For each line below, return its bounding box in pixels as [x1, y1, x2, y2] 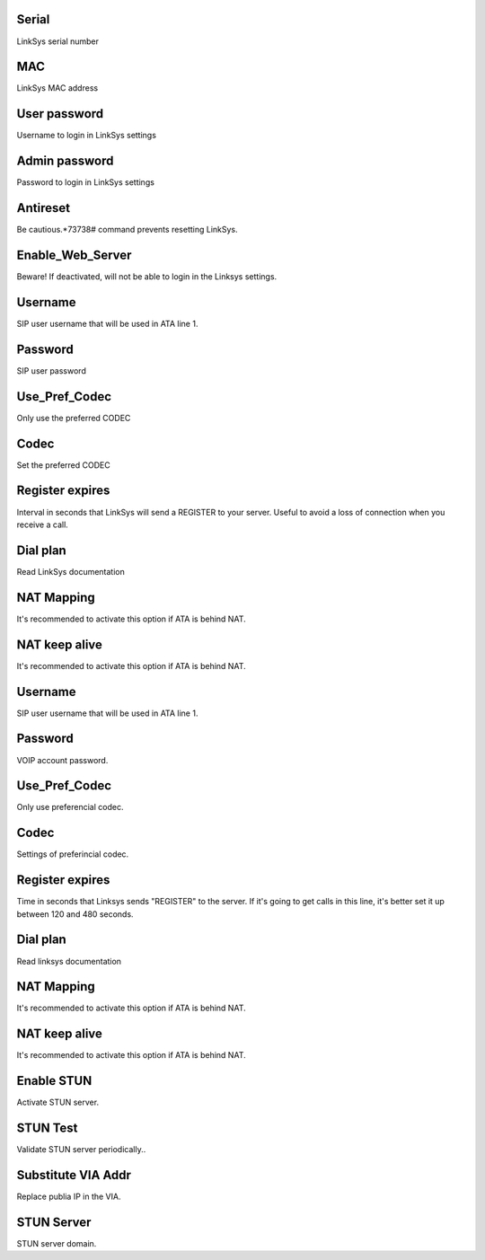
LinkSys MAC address [16, 83, 99, 93]
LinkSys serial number [16, 36, 99, 47]
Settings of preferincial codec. [16, 849, 129, 859]
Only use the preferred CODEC [16, 412, 131, 423]
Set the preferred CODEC [16, 459, 111, 471]
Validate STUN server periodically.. [16, 1144, 146, 1155]
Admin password [16, 154, 114, 169]
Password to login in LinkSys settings [16, 177, 154, 188]
